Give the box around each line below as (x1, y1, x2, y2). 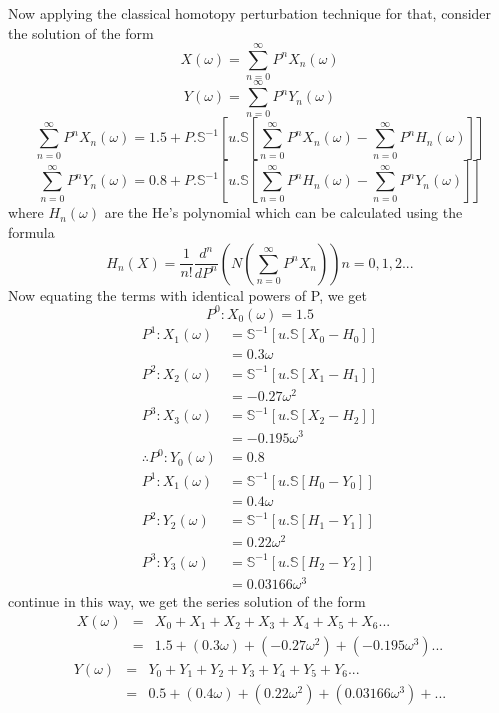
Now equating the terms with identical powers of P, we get (8, 284, 367, 305)
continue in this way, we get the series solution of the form (8, 590, 366, 611)
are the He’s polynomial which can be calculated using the (104, 202, 463, 223)
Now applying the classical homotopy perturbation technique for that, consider (8, 3, 492, 23)
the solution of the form (8, 22, 154, 43)
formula (8, 222, 55, 243)
